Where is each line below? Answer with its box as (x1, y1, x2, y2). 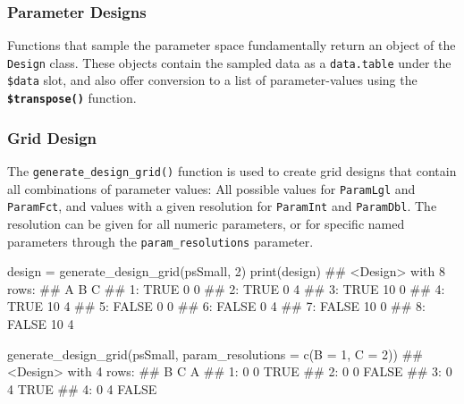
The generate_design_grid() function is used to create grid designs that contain (7, 162, 457, 180)
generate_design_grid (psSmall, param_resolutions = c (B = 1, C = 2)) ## (7, 344, 424, 363)
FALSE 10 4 (7, 315, 74, 332)
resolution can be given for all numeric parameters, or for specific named (7, 214, 405, 232)
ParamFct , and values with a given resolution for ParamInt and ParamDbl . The (7, 197, 437, 215)
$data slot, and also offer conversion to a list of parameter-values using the (7, 71, 418, 89)
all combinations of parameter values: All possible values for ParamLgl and (7, 179, 416, 198)
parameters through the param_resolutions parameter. (7, 231, 314, 250)
